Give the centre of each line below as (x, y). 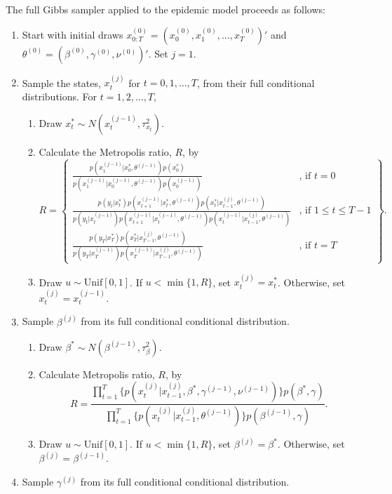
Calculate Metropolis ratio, (97, 374)
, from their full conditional (256, 82)
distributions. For (60, 96)
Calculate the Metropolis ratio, (105, 151)
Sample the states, (61, 82)
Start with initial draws (73, 34)
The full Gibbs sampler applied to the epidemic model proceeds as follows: (165, 9)
